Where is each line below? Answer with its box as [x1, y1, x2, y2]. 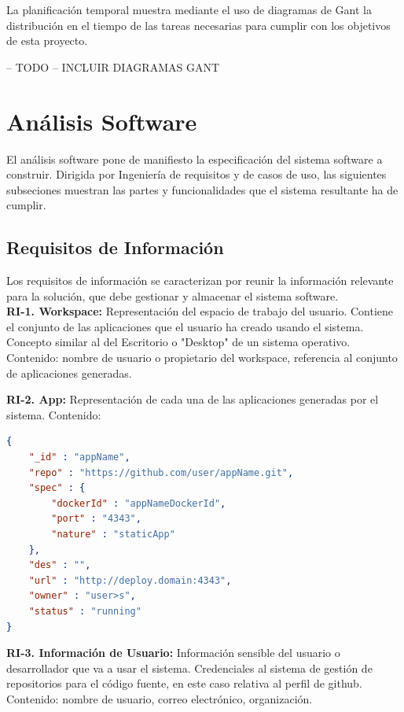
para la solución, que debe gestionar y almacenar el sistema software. [6, 287, 339, 304]
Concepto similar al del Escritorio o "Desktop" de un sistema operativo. [6, 334, 351, 350]
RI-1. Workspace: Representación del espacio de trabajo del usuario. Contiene [6, 303, 394, 319]
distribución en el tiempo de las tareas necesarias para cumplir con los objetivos [6, 17, 391, 33]
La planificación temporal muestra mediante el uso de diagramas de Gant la [6, 2, 372, 17]
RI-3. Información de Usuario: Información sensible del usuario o [6, 644, 340, 661]
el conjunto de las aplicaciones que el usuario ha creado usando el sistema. [6, 318, 364, 334]
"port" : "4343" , [51, 513, 141, 525]
